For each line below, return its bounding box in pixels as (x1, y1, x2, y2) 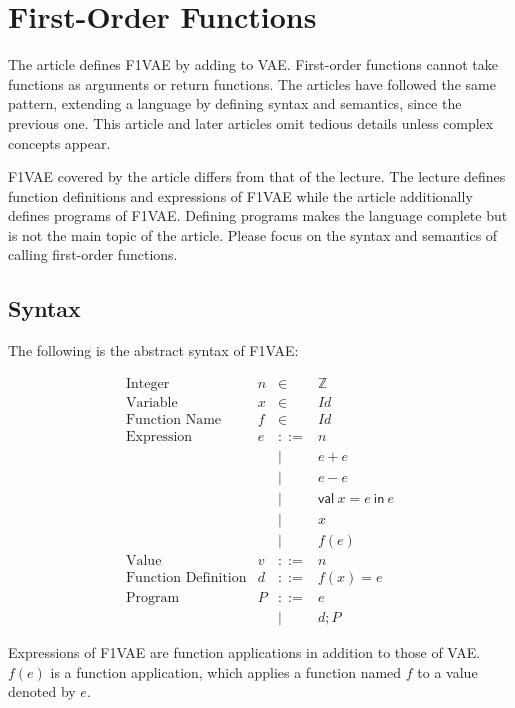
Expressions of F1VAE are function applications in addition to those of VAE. (8, 642, 481, 663)
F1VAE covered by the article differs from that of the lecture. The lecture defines (8, 166, 506, 187)
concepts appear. (8, 132, 111, 153)
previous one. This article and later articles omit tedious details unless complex (8, 112, 494, 133)
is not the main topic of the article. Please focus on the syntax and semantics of (8, 224, 498, 245)
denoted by (8, 681, 76, 702)
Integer (125, 376, 170, 391)
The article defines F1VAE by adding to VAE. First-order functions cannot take (8, 54, 499, 75)
